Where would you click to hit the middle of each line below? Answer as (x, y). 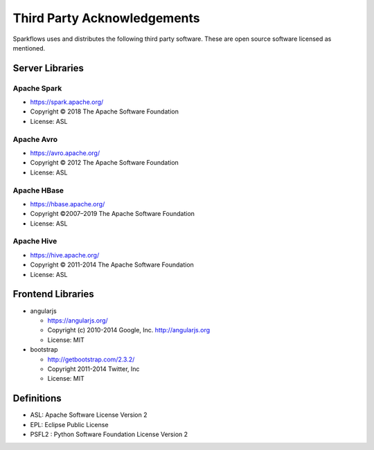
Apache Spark (37, 88)
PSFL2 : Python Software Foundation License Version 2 (109, 434)
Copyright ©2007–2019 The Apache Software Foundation (113, 214)
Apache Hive (35, 241)
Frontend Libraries (54, 294)
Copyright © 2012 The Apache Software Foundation (105, 163)
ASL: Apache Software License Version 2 (89, 415)
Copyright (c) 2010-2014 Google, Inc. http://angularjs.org (129, 330)
